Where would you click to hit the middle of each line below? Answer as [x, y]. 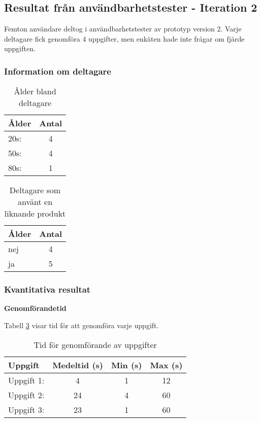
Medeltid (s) [78, 365]
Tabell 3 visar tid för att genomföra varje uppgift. [81, 325]
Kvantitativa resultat [47, 289]
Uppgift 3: [26, 409]
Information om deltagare [58, 71]
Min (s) [126, 365]
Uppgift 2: [26, 395]
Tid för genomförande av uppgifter [95, 344]
